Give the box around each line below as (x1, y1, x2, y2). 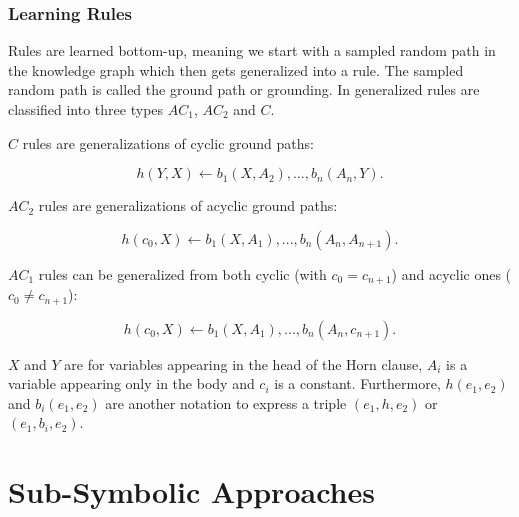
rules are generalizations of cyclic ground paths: (22, 132, 314, 153)
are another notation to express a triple (105, 392, 347, 413)
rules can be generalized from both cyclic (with (38, 263, 327, 284)
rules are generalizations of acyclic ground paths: (38, 195, 338, 216)
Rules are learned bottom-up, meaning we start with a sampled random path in (8, 40, 496, 61)
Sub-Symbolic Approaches (8, 471, 375, 512)
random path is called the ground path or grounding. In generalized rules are (8, 79, 480, 100)
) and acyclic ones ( (391, 263, 512, 284)
